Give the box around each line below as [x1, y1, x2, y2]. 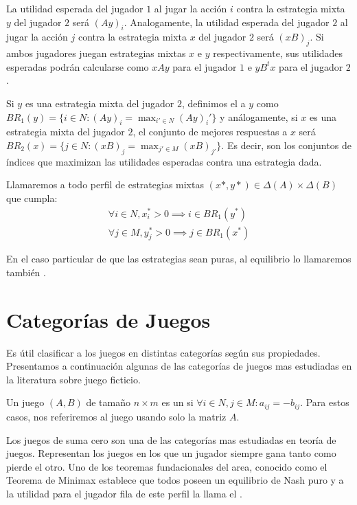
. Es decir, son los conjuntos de [221, 137, 352, 152]
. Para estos [300, 395, 349, 409]
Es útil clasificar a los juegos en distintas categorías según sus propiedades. [6, 345, 321, 359]
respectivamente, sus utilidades [213, 46, 343, 60]
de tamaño [86, 395, 130, 409]
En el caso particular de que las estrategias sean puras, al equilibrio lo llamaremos [6, 251, 352, 266]
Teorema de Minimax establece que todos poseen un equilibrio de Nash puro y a [6, 473, 344, 487]
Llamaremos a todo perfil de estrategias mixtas [6, 177, 204, 192]
